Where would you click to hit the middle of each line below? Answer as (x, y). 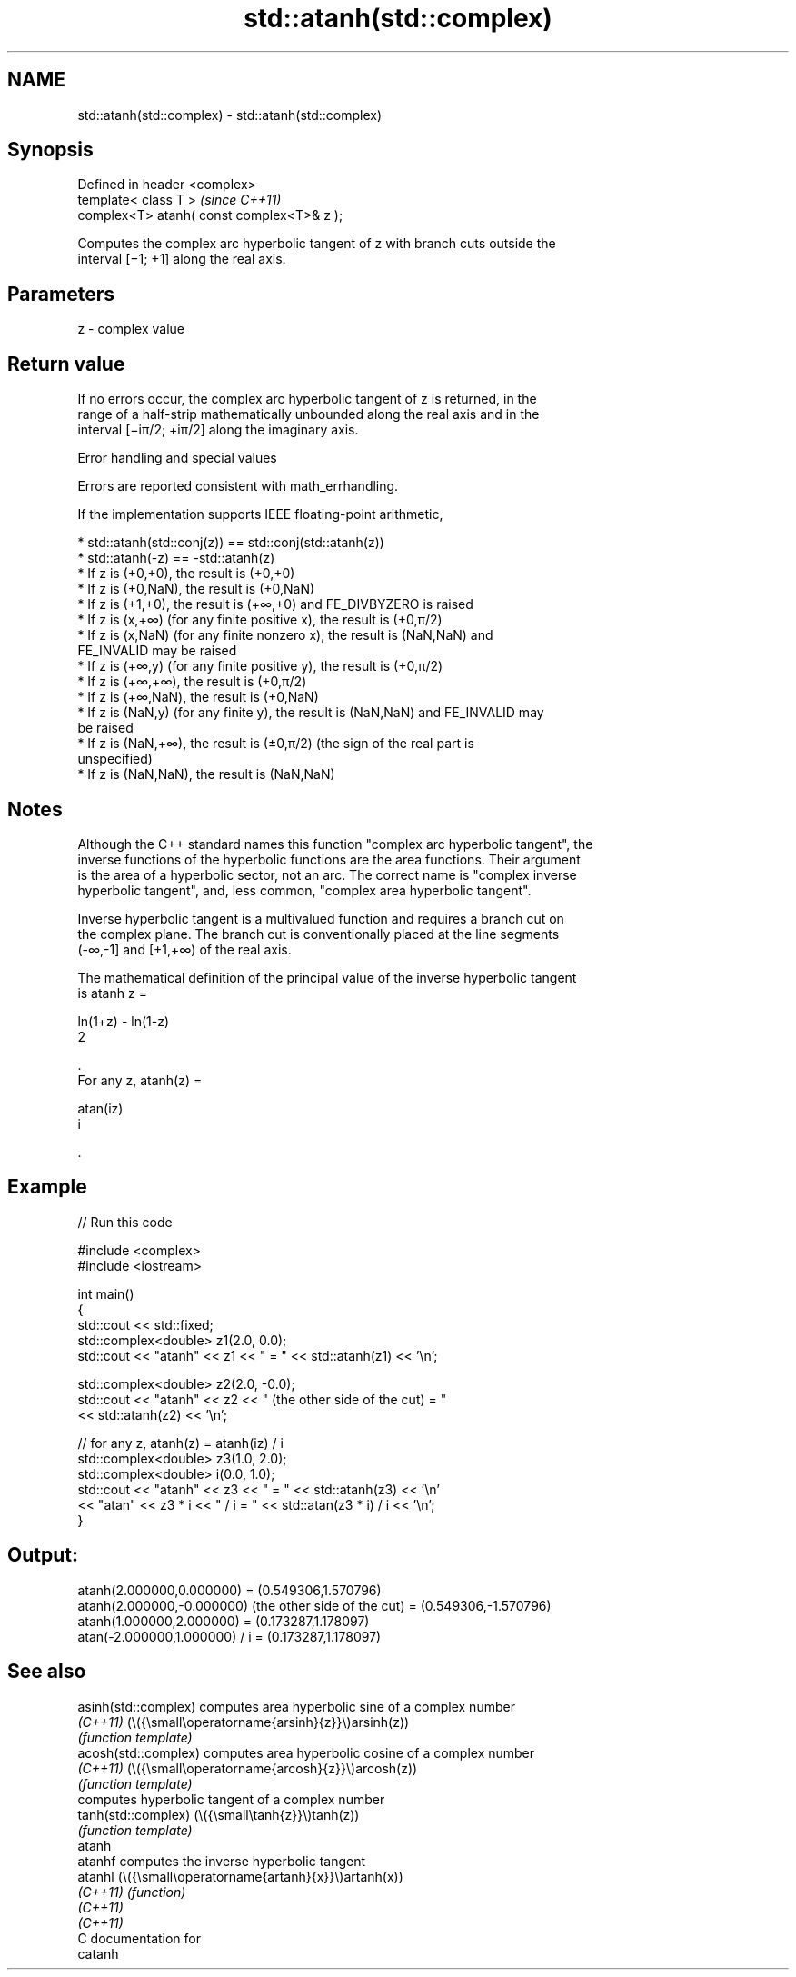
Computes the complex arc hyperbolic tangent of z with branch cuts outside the (317, 244)
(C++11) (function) (132, 1892)
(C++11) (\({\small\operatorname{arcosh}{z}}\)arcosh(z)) (248, 1768)
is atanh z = (112, 993)
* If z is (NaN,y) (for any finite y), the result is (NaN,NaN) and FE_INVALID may (311, 713)
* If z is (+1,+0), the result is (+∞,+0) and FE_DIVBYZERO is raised (275, 604)
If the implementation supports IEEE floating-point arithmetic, (260, 514)
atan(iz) (100, 1108)
